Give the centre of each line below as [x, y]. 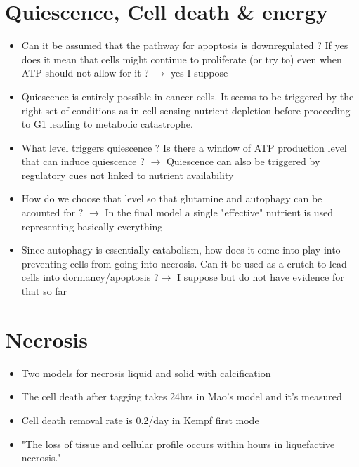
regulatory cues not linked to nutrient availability [128, 175]
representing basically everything [92, 226]
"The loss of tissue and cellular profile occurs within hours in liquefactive [178, 443]
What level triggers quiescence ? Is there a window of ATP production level [184, 147]
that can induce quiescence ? [83, 161]
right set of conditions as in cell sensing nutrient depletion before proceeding [186, 110]
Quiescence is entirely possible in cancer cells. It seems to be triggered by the [188, 96]
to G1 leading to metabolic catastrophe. [107, 124]
